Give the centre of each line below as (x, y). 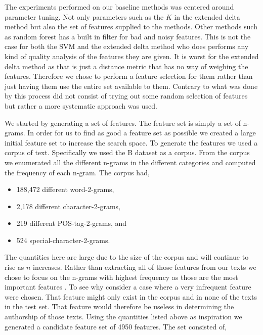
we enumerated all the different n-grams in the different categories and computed (130, 162)
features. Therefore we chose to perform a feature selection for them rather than (129, 76)
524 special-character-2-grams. (63, 240)
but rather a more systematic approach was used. (81, 105)
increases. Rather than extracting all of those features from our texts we (145, 267)
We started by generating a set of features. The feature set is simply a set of (123, 123)
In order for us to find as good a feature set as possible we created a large (142, 133)
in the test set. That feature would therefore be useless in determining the (119, 306)
